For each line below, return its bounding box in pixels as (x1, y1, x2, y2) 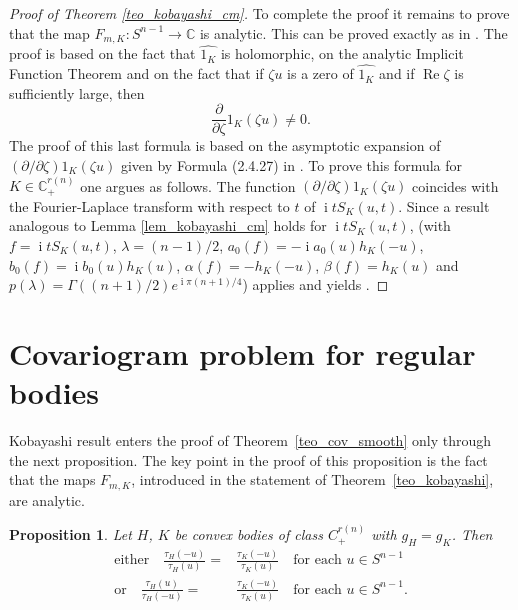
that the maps (9, 469, 96, 490)
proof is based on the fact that (9, 43, 196, 64)
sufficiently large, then (9, 82, 145, 103)
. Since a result (398, 195, 490, 216)
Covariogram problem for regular (9, 332, 476, 373)
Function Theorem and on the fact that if (9, 63, 264, 84)
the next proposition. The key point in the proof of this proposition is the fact (9, 449, 488, 470)
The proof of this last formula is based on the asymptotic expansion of (9, 135, 441, 156)
